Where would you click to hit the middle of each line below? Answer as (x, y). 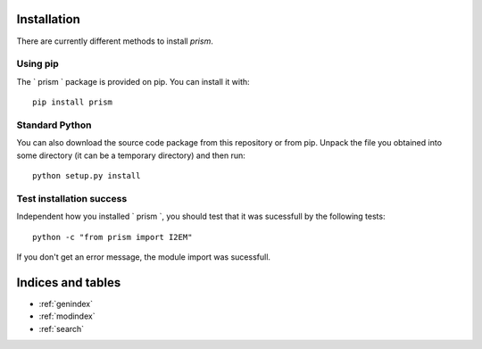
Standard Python (54, 125)
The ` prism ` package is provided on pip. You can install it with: (133, 81)
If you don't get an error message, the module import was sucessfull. (144, 257)
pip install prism (73, 102)
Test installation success (72, 198)
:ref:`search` (62, 328)
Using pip (38, 64)
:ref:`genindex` (66, 303)
